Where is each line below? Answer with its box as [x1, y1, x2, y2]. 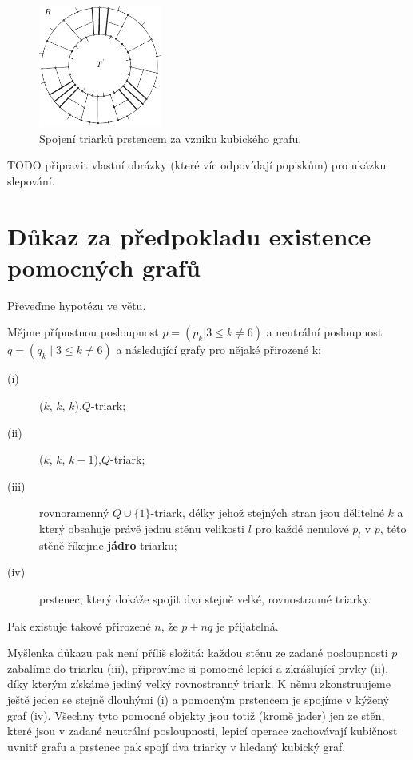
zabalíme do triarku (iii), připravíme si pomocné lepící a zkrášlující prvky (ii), [7, 659, 389, 676]
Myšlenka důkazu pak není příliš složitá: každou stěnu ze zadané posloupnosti [7, 644, 388, 661]
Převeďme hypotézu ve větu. [7, 296, 146, 313]
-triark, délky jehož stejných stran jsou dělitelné [150, 504, 384, 521]
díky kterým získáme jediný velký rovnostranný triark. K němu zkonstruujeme [7, 675, 391, 692]
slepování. [7, 172, 55, 189]
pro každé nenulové [255, 520, 349, 537]
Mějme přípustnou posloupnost [7, 324, 159, 340]
